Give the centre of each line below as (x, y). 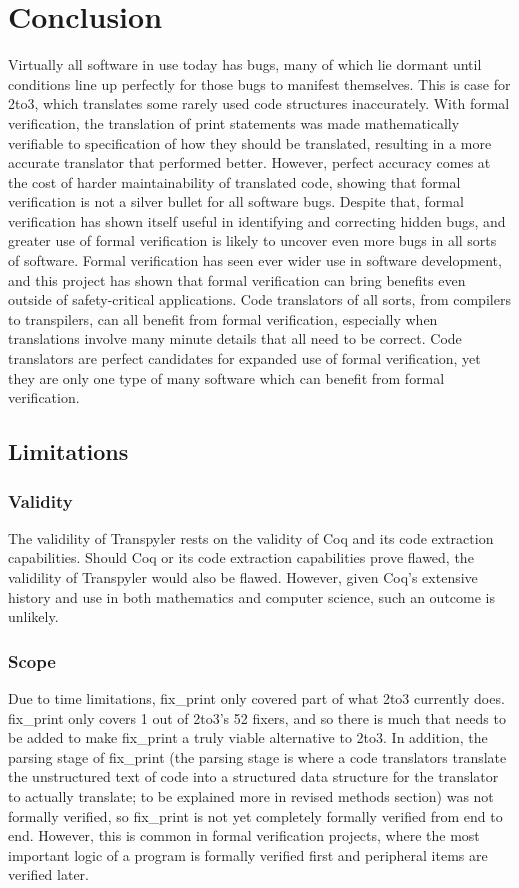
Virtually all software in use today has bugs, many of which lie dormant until (245, 64)
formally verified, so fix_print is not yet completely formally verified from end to (255, 815)
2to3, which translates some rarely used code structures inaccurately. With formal (259, 103)
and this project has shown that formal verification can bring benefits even (237, 279)
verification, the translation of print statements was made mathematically (234, 122)
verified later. (48, 874)
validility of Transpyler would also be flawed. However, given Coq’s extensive (243, 577)
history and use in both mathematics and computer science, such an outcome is (252, 596)
